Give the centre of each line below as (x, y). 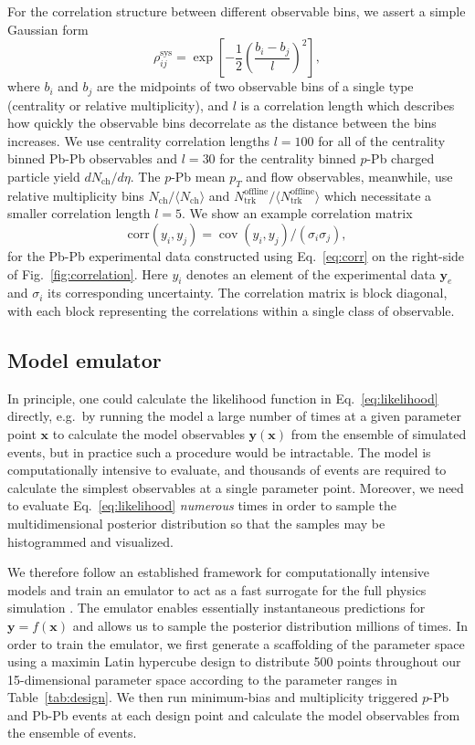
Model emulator (84, 359)
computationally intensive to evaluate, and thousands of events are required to (227, 470)
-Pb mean (198, 177)
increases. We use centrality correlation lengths (139, 140)
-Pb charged (401, 158)
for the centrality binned (288, 158)
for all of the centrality (382, 140)
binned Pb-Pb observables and (93, 158)
